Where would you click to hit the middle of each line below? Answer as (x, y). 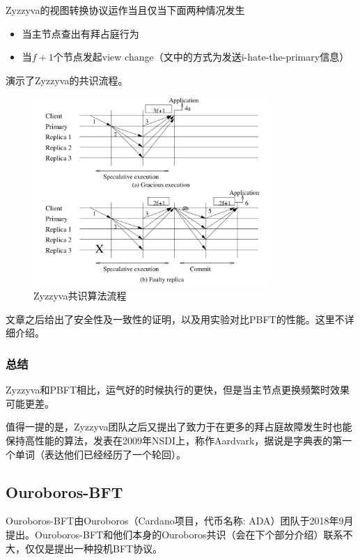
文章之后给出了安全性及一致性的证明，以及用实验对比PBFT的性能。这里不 (175, 319)
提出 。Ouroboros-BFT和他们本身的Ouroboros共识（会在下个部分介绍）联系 (174, 535)
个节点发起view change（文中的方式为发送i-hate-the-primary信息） (201, 57)
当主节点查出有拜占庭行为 (80, 33)
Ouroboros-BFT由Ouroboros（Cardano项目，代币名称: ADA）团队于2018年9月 (180, 521)
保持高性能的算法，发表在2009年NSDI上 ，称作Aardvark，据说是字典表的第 (174, 441)
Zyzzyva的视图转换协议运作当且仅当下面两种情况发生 (125, 10)
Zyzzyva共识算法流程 (80, 296)
